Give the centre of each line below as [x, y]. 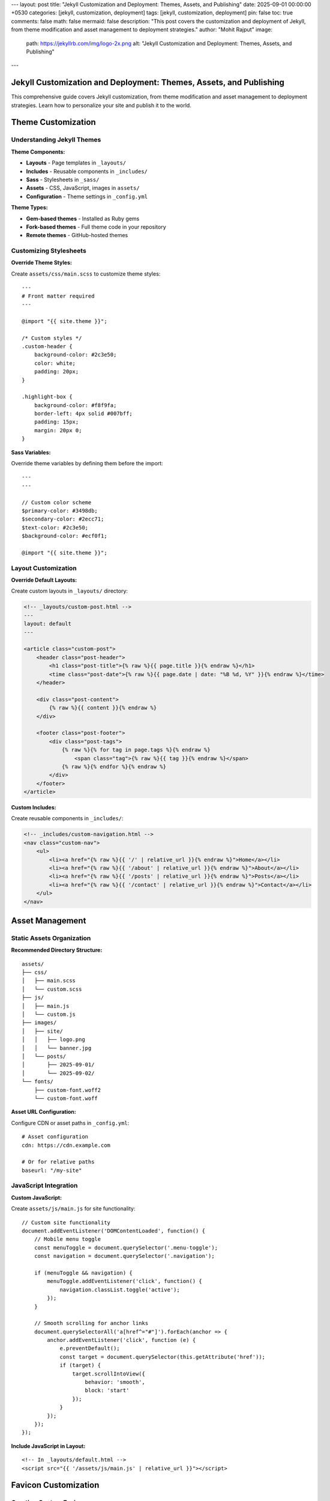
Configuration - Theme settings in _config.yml [87, 196]
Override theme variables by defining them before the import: [87, 464]
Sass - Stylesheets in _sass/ [63, 180]
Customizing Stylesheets [49, 251]
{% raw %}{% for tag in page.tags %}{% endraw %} [136, 750]
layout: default [48, 624]
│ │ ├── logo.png [53, 1040]
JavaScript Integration [44, 1186]
